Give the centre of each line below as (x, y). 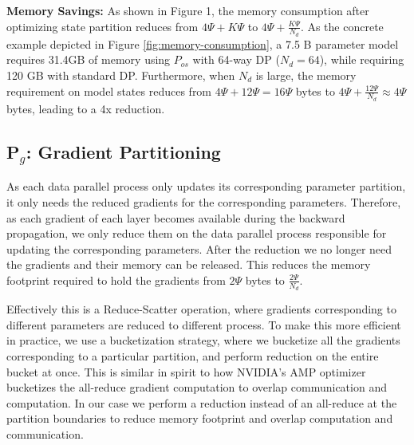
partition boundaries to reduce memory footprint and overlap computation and (200, 418)
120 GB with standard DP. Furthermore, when (121, 75)
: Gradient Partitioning (123, 151)
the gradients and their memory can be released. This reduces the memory (189, 264)
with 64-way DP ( (236, 59)
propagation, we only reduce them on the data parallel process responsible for (197, 233)
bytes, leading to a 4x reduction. (86, 108)
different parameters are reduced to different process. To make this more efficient (204, 324)
